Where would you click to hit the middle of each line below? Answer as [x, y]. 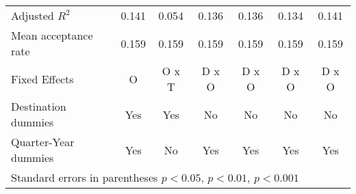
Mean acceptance [52, 35]
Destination [39, 106]
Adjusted [33, 15]
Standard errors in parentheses [85, 177]
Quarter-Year [43, 142]
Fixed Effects [42, 79]
